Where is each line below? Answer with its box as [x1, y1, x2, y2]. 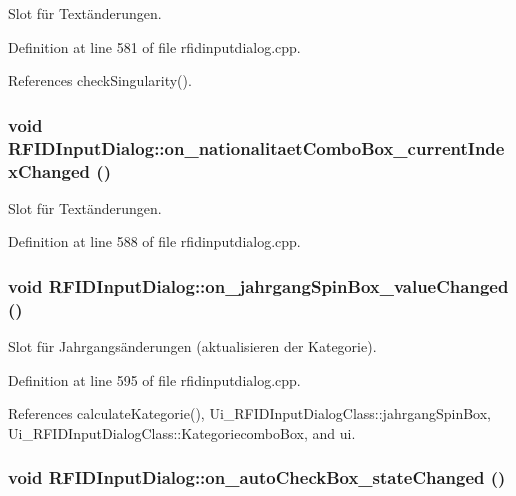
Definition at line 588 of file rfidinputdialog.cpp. [8, 231, 301, 252]
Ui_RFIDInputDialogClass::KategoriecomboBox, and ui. [8, 422, 356, 443]
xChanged [8, 158, 91, 183]
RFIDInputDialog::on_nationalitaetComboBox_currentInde [8, 135, 505, 160]
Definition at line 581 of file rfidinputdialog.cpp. [8, 36, 301, 57]
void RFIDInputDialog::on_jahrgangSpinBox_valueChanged [8, 273, 509, 298]
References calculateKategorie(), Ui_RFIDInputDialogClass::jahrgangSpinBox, [8, 403, 491, 424]
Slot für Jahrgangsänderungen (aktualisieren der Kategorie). [8, 336, 377, 357]
